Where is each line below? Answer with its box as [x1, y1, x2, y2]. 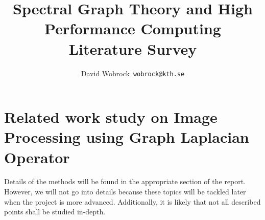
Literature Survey [68, 38, 197, 59]
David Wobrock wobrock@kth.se [81, 68, 185, 78]
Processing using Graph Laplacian [4, 126, 249, 147]
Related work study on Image [4, 106, 218, 127]
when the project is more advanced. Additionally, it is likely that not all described [4, 196, 261, 207]
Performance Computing [44, 18, 221, 39]
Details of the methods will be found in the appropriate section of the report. [4, 176, 246, 187]
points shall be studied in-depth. [4, 206, 106, 217]
